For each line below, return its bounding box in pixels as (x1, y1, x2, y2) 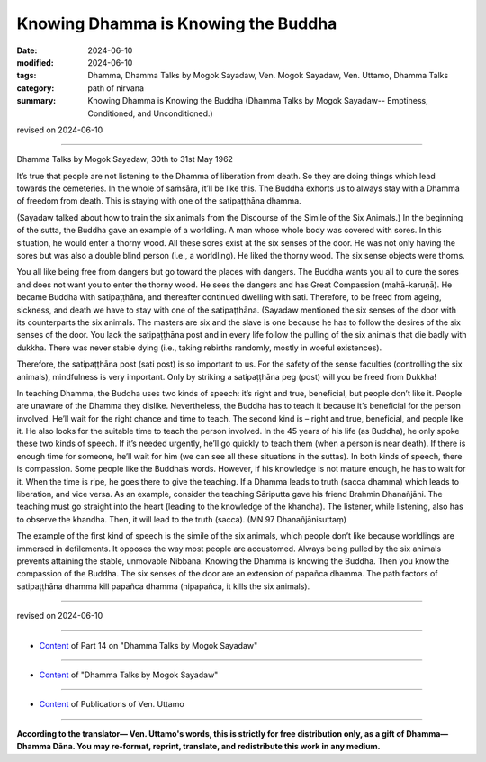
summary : (16, 95, 57, 106)
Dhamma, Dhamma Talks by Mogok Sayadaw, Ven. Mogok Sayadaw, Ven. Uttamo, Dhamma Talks (87, 70, 449, 81)
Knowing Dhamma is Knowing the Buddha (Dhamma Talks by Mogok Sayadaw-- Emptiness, (87, 95, 429, 106)
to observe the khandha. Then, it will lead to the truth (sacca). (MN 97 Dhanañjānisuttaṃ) (16, 513, 346, 524)
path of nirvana (87, 82, 144, 94)
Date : (16, 45, 38, 56)
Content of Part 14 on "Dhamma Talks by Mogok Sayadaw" (39, 640, 258, 650)
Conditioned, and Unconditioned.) (87, 108, 213, 119)
